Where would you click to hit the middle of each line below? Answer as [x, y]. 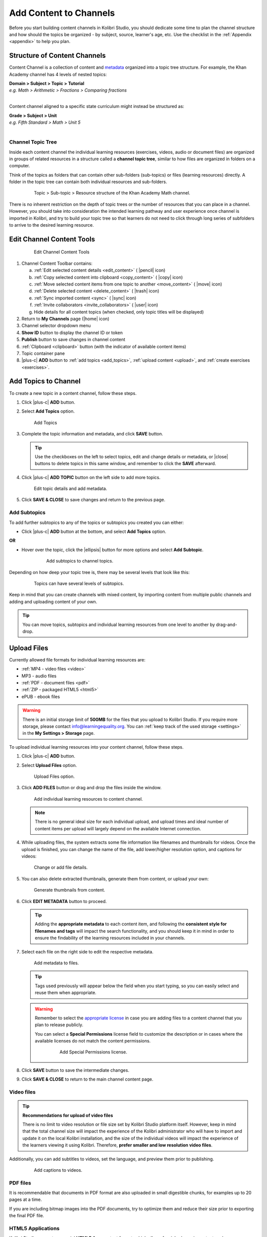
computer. [20, 166]
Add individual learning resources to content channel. [89, 799]
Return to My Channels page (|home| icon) [66, 319]
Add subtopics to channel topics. [80, 561]
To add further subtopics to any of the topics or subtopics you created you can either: [96, 523]
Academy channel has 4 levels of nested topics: [58, 74]
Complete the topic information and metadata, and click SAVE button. [92, 434]
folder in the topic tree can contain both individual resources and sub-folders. [88, 182]
